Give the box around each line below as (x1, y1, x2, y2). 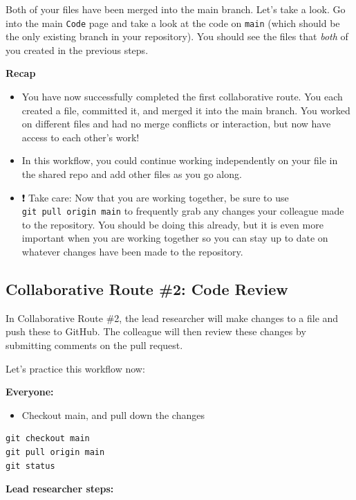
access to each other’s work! (21, 130, 140, 144)
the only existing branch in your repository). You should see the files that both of (6, 29, 348, 44)
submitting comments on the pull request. (6, 338, 183, 352)
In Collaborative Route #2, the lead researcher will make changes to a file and (6, 310, 339, 325)
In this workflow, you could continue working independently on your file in (21, 153, 338, 168)
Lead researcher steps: (6, 481, 114, 496)
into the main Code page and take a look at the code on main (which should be (6, 15, 340, 30)
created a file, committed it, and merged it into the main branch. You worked (21, 102, 350, 117)
